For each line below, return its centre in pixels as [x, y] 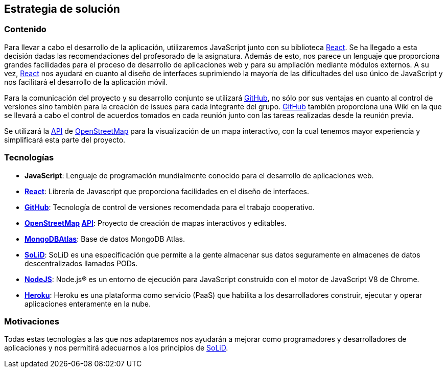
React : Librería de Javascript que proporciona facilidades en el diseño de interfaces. [167, 191]
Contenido [25, 29]
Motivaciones [32, 321]
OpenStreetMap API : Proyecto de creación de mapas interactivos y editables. [156, 223]
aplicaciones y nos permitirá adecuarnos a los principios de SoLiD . [116, 348]
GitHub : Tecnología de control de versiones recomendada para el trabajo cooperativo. [170, 207]
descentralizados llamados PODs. [81, 263]
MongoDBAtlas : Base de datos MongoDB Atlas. [105, 239]
